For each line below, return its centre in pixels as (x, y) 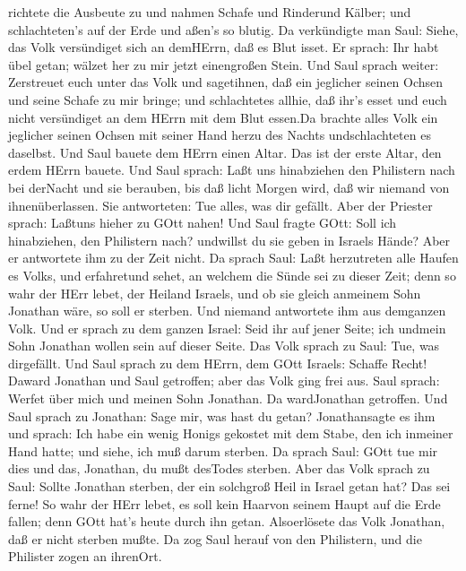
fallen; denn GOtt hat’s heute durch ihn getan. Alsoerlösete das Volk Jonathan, (227, 521)
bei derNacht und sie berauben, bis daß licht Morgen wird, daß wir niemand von (229, 187)
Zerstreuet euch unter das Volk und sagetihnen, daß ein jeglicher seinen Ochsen (226, 82)
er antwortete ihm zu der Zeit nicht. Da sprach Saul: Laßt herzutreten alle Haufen (233, 258)
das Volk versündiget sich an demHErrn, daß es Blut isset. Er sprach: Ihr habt (224, 47)
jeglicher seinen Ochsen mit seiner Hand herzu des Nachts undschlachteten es (220, 135)
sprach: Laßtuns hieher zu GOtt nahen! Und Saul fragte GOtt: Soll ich (203, 223)
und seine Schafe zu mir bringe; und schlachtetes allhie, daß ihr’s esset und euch (228, 99)
